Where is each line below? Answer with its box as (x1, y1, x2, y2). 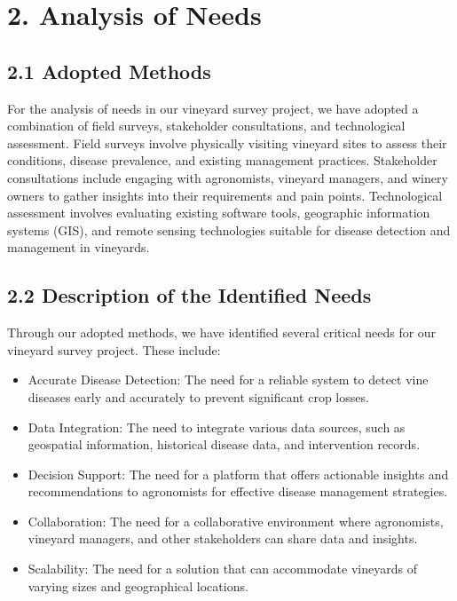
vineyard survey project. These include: (7, 340, 221, 359)
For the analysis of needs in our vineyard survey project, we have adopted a (7, 99, 419, 117)
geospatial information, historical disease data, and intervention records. (28, 435, 421, 454)
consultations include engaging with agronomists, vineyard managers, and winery (7, 168, 448, 186)
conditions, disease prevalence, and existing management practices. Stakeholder (7, 151, 437, 170)
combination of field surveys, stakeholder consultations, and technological (7, 116, 406, 135)
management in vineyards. (7, 238, 150, 257)
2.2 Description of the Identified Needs (7, 281, 372, 309)
